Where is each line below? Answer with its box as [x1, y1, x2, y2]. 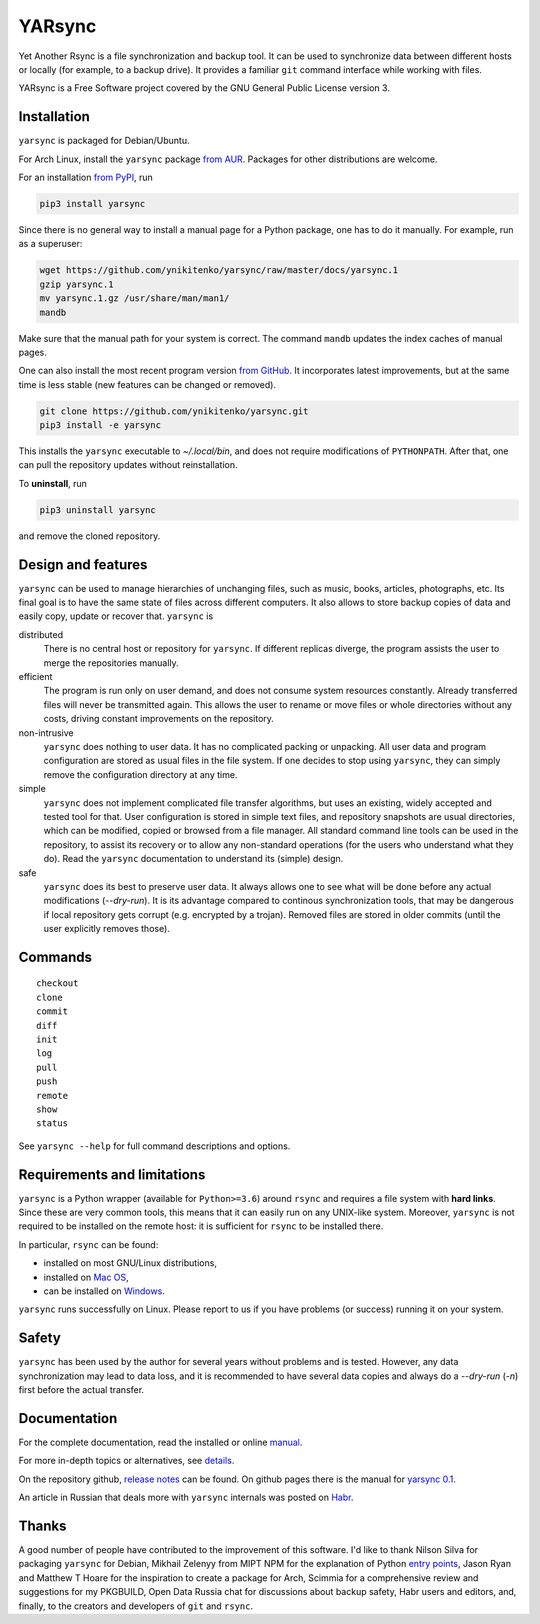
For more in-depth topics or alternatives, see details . [18, 1455, 235, 1467]
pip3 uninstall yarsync [39, 504, 157, 515]
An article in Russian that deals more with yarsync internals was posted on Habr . [18, 1491, 354, 1504]
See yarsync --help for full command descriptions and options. [18, 1140, 291, 1152]
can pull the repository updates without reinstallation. [18, 459, 238, 471]
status [36, 1118, 69, 1129]
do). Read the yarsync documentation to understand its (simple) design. [43, 853, 344, 865]
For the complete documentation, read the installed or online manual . [18, 1436, 303, 1449]
